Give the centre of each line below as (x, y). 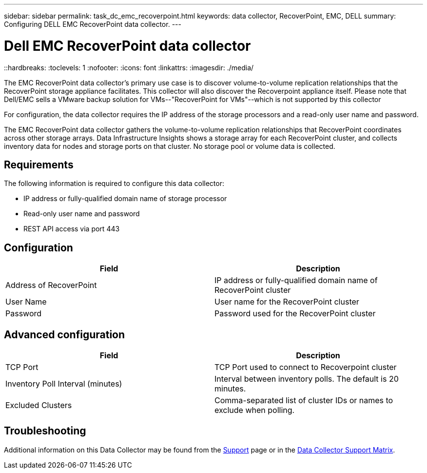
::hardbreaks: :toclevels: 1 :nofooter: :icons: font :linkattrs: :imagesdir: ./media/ (129, 67)
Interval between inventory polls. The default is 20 (307, 379)
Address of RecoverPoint (51, 285)
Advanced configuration (65, 334)
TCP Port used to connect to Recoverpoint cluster (306, 367)
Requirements (39, 165)
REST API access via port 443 (72, 229)
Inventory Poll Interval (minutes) (64, 384)
